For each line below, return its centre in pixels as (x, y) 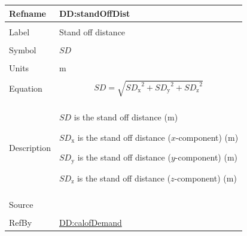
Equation (26, 88)
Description (30, 147)
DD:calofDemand (90, 222)
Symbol (23, 49)
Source (21, 204)
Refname (28, 13)
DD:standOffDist (94, 13)
